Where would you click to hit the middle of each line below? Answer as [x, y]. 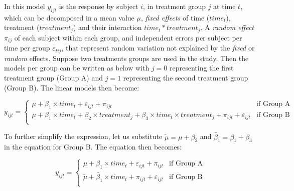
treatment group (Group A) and [54, 77]
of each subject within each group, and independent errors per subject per [128, 37]
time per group [27, 48]
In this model [25, 6]
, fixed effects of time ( [175, 17]
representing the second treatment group [186, 77]
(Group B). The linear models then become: [72, 87]
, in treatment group [174, 6]
